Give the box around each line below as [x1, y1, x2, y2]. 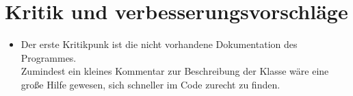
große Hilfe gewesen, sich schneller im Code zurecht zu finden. [21, 77, 280, 91]
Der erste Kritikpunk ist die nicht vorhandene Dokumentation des [21, 37, 298, 51]
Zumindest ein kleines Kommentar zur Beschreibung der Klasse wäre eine [21, 64, 329, 78]
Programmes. [21, 50, 77, 64]
